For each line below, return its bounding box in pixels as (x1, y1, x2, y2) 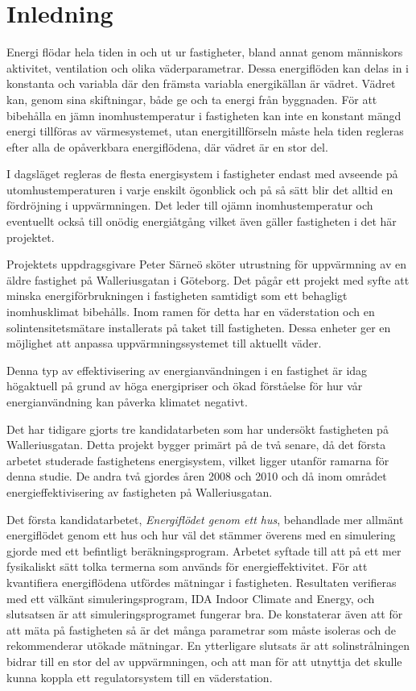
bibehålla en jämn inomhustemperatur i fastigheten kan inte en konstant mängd (6, 106, 402, 123)
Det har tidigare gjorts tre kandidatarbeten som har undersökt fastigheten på (6, 420, 389, 437)
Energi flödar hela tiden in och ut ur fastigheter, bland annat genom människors (6, 44, 403, 60)
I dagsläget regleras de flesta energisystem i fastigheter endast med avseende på (6, 165, 398, 182)
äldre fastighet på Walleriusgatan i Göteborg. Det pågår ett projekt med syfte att (6, 271, 410, 288)
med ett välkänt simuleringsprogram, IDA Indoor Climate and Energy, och (6, 589, 375, 606)
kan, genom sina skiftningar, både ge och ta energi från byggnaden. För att (6, 90, 377, 107)
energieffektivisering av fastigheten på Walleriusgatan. (6, 483, 273, 500)
